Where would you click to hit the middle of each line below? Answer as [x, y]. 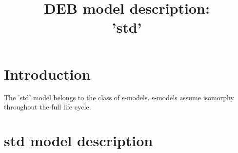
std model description [79, 140]
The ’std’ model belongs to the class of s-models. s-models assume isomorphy [119, 97]
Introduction [47, 74]
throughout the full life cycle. [48, 107]
